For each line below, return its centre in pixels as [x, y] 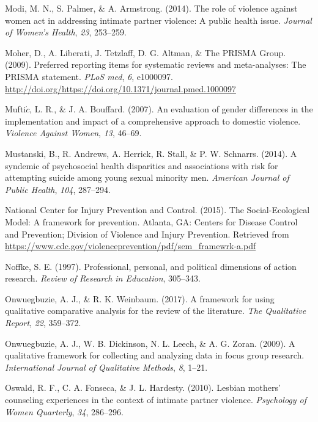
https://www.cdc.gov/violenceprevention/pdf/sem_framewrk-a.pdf [131, 246]
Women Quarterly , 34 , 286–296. [64, 411]
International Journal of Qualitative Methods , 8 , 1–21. [106, 367]
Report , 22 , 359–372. [43, 323]
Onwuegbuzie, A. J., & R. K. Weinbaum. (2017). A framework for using [140, 298]
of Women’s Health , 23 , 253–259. [66, 32]
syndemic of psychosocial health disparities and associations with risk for [142, 165]
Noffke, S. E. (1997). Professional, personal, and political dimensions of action [151, 266]
